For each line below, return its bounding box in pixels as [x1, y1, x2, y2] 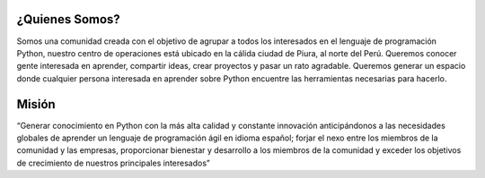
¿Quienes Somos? [16, 12, 120, 27]
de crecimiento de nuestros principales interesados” [16, 157, 210, 168]
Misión [16, 97, 56, 112]
